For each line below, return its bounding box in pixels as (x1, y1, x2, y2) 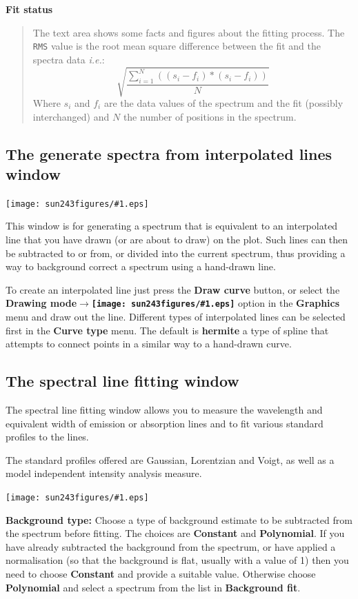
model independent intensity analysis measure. (6, 466, 202, 480)
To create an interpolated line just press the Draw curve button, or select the (6, 282, 340, 296)
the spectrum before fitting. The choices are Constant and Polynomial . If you (6, 526, 345, 540)
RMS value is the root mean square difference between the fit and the (32, 39, 321, 53)
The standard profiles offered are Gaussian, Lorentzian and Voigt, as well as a (6, 452, 335, 467)
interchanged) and (32, 109, 110, 123)
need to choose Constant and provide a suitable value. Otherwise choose (6, 567, 316, 581)
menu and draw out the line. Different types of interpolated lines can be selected (6, 309, 346, 324)
